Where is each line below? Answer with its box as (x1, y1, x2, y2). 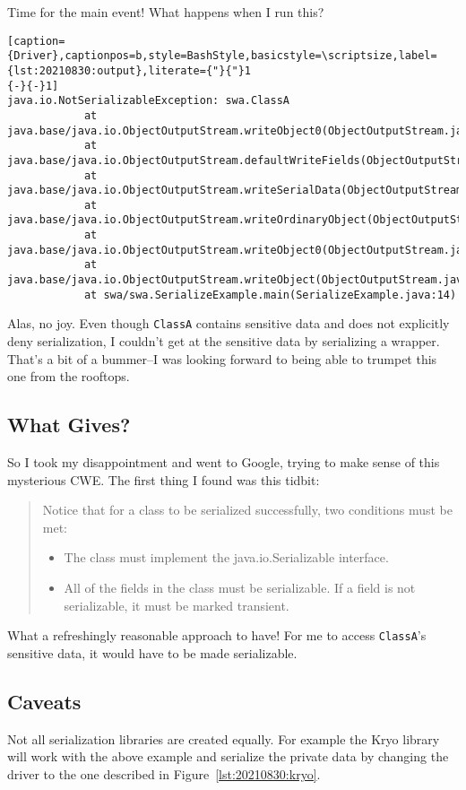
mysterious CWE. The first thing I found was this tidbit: (7, 470, 320, 489)
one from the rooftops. (7, 367, 130, 386)
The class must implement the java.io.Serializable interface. (64, 548, 389, 567)
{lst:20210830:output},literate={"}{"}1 (7, 64, 252, 77)
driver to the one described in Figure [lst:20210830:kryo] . (7, 764, 321, 783)
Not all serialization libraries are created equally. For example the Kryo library (7, 729, 440, 748)
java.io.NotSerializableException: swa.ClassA (7, 94, 289, 108)
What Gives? (7, 411, 131, 438)
